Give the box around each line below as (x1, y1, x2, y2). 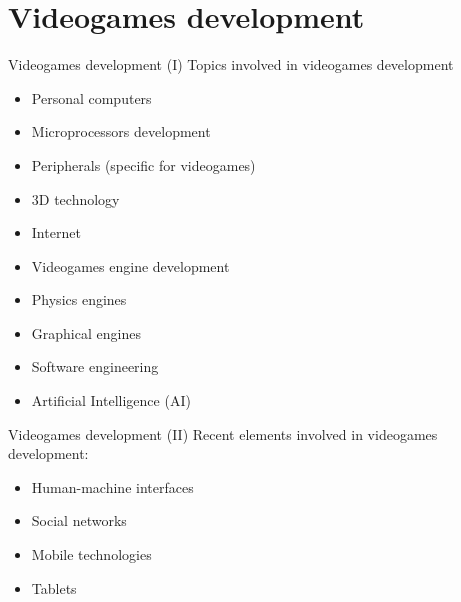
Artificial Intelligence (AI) (31, 390, 191, 411)
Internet (31, 222, 81, 243)
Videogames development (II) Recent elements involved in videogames (8, 423, 438, 444)
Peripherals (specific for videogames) (31, 154, 256, 175)
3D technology (31, 188, 120, 209)
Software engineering (31, 356, 159, 377)
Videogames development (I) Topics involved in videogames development (8, 54, 454, 75)
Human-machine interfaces (31, 476, 194, 497)
